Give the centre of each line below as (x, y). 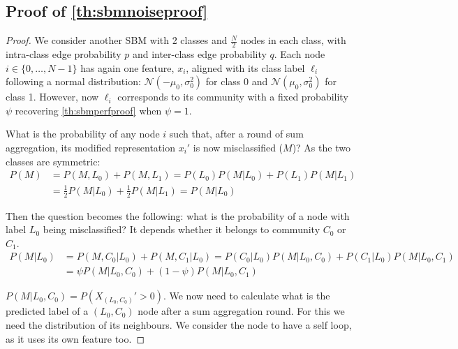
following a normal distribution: (73, 81)
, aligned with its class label (245, 67)
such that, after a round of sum (236, 134)
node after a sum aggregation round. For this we (241, 311)
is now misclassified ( (238, 147)
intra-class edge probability (64, 54)
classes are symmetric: (53, 161)
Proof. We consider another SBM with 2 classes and (117, 40)
